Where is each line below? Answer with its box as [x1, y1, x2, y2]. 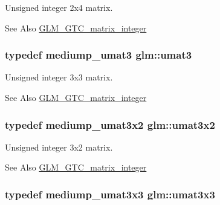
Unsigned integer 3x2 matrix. [5, 140, 113, 153]
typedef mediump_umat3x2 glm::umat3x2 [5, 117, 215, 132]
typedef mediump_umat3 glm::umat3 [5, 47, 192, 62]
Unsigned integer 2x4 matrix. [5, 1, 113, 13]
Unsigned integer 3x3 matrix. [5, 71, 113, 83]
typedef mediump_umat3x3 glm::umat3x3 [5, 186, 215, 201]
